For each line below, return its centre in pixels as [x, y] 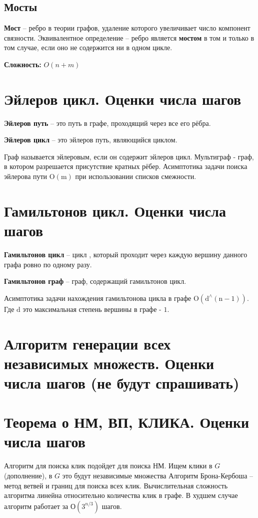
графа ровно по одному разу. [48, 264]
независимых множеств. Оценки [109, 363]
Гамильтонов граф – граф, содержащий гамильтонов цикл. [95, 281]
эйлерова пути [26, 176]
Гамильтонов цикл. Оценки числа [115, 210]
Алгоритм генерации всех [87, 343]
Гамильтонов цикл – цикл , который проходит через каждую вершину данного [126, 254]
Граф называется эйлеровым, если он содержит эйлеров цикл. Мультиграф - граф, [129, 156]
